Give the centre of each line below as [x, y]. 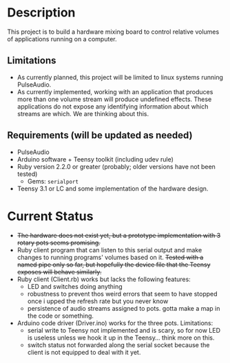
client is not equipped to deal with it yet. [84, 352]
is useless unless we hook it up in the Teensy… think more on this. [121, 338]
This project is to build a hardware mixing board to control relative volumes [113, 32]
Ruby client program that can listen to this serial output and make [109, 250]
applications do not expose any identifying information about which [113, 106]
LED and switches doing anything [75, 286]
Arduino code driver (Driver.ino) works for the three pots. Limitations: [115, 323]
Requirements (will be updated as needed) [100, 135]
